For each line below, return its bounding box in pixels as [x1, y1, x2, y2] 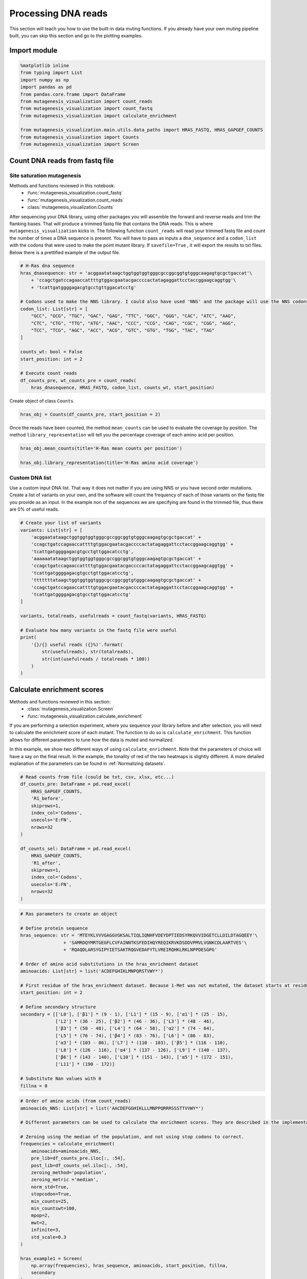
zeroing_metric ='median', [31, 1177, 99, 1183]
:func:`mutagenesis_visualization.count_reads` [27, 197, 124, 203]
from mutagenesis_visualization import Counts [20, 134, 139, 140]
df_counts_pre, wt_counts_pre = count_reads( [20, 378, 137, 383]
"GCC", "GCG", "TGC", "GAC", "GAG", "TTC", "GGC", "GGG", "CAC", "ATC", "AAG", [31, 313, 236, 319]
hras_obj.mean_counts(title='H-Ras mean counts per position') [20, 446, 183, 451]
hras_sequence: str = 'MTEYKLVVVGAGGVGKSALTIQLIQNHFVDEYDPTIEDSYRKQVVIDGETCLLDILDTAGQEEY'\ [20, 933, 258, 938]
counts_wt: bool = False [20, 349, 83, 355]
